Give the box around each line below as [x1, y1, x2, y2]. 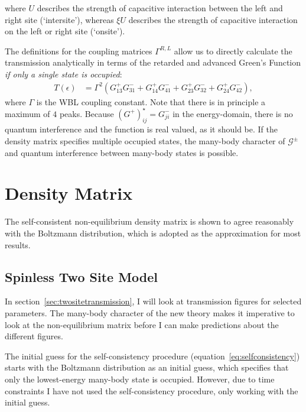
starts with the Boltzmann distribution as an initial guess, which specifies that [5, 361, 289, 374]
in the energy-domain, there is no [172, 107, 293, 119]
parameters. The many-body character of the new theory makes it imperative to [5, 306, 295, 319]
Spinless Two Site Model [5, 267, 158, 286]
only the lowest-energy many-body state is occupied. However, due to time [5, 372, 275, 385]
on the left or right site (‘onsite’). [5, 25, 125, 37]
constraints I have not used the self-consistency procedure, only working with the [5, 384, 298, 397]
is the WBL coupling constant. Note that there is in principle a [36, 95, 266, 108]
